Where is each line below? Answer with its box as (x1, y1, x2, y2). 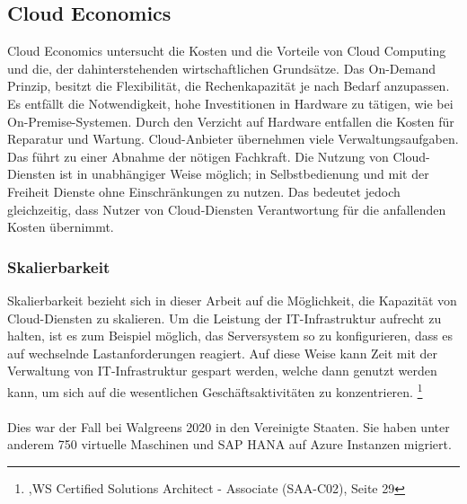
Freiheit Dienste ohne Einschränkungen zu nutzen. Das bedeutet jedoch (7, 181, 401, 200)
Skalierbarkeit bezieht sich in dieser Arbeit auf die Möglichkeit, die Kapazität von (7, 290, 457, 309)
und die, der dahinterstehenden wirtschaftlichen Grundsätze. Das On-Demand (7, 58, 436, 77)
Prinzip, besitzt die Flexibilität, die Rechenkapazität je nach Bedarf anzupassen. (7, 76, 450, 95)
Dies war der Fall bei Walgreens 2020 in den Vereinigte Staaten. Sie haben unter (7, 417, 450, 436)
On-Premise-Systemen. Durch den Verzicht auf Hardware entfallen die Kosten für (7, 111, 454, 130)
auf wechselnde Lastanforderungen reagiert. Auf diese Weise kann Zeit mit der (7, 343, 438, 362)
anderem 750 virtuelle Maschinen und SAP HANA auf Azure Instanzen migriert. (7, 435, 452, 454)
